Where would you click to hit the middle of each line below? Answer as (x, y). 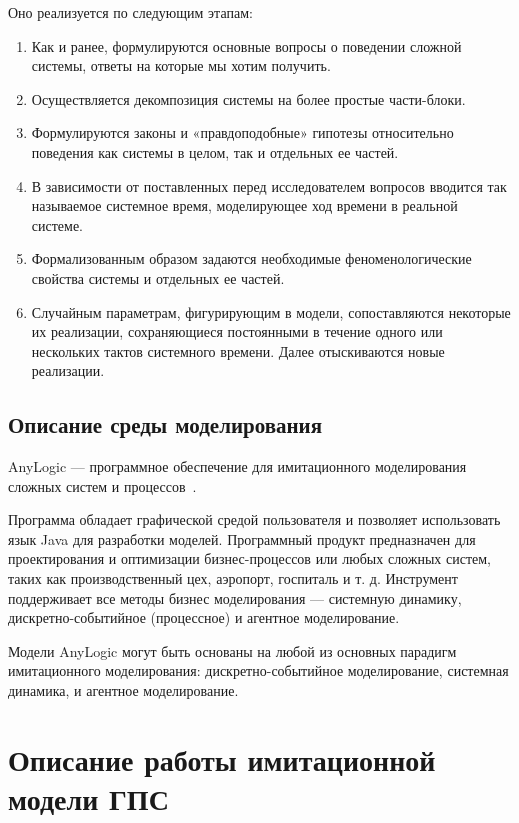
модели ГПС (88, 798)
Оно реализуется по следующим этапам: (130, 12)
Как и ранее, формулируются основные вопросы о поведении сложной (246, 45)
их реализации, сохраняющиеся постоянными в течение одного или (237, 331)
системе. (57, 224)
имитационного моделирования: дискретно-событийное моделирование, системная (258, 670)
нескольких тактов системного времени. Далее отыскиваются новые (238, 350)
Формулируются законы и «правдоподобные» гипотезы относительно (242, 132)
